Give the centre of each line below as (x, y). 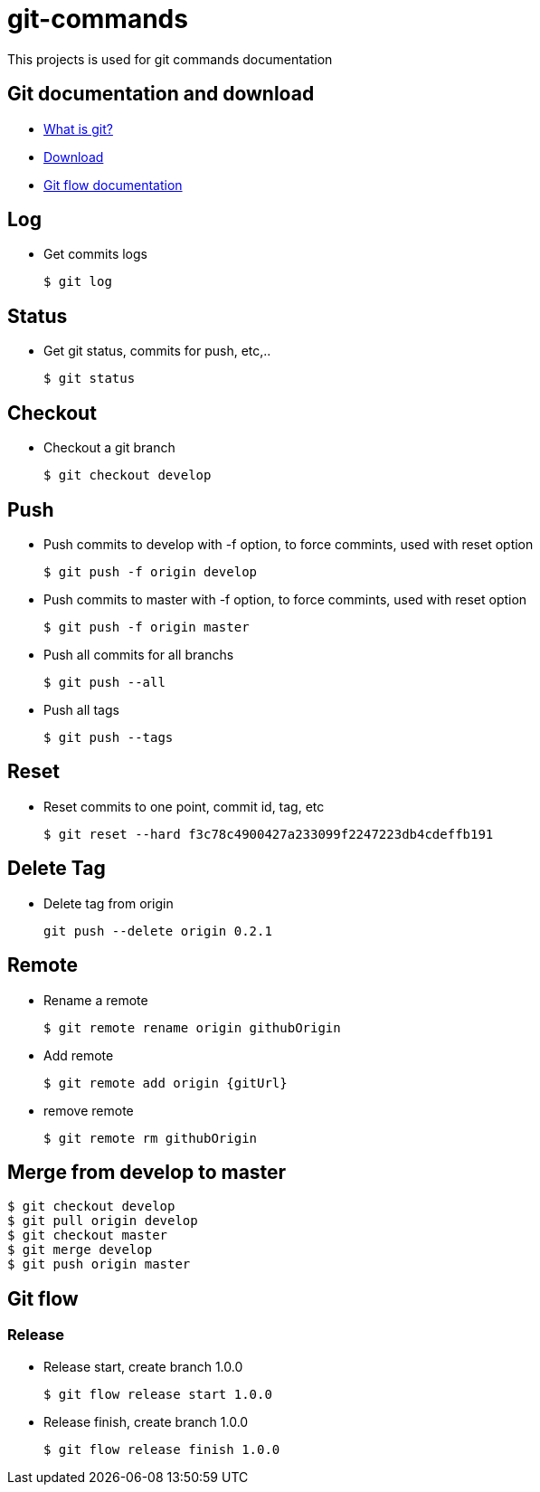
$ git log (78, 282)
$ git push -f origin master (147, 627)
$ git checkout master (88, 1235)
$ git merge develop (80, 1250)
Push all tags (81, 709)
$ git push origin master (99, 1264)
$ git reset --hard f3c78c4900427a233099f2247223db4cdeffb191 (269, 834)
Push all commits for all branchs (139, 654)
